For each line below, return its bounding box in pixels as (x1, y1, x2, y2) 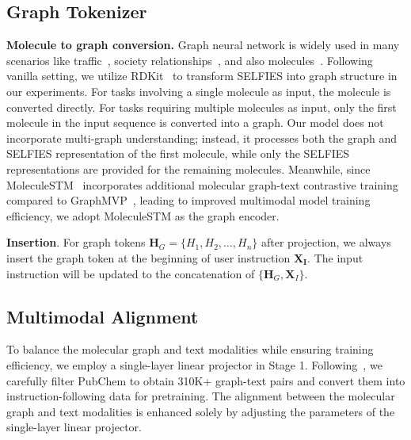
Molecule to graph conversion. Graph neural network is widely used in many (6, 36, 400, 53)
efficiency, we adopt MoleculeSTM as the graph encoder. (6, 207, 280, 224)
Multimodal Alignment (6, 304, 199, 328)
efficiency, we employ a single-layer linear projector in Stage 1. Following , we (6, 356, 382, 373)
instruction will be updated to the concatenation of (6, 265, 255, 281)
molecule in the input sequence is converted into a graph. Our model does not (6, 114, 384, 131)
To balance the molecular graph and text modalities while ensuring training (6, 341, 374, 358)
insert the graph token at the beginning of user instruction (6, 249, 291, 266)
